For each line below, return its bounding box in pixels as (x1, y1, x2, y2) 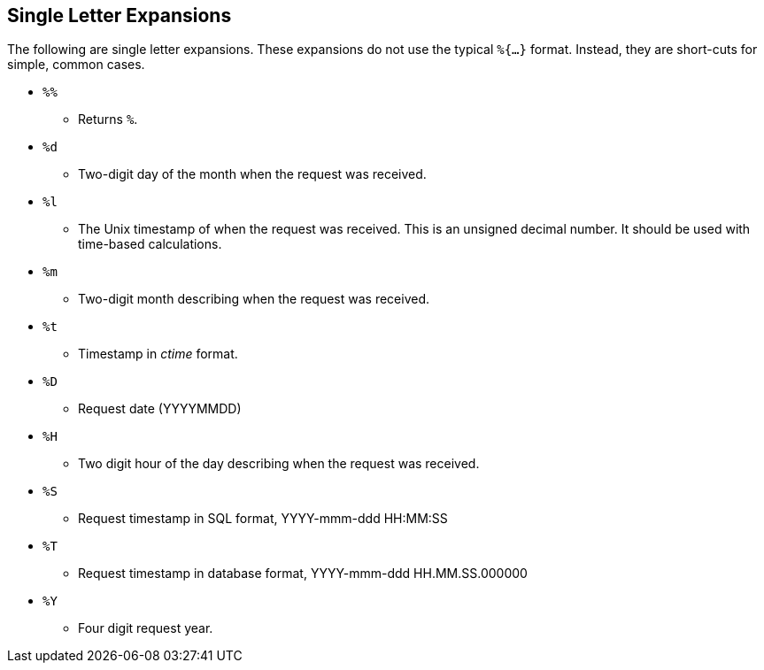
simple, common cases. (7, 57, 145, 73)
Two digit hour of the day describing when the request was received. (78, 456, 480, 472)
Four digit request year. (78, 620, 213, 636)
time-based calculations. (78, 236, 222, 252)
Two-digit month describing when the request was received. (78, 291, 430, 307)
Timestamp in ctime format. (78, 346, 238, 362)
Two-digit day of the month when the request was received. (78, 166, 427, 182)
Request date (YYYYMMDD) (78, 401, 242, 417)
